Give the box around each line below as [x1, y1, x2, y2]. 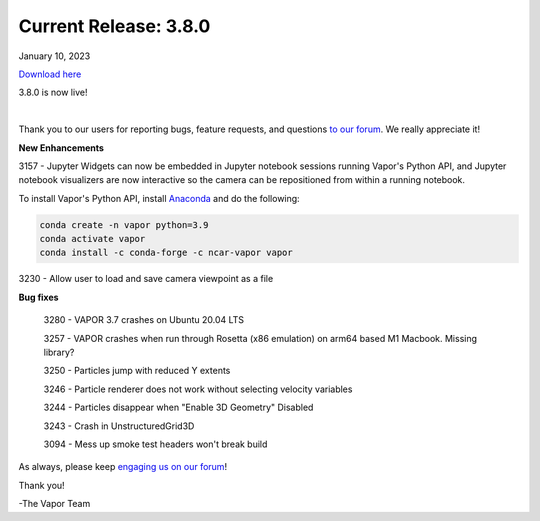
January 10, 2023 [18, 50, 91, 62]
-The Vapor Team [18, 498, 91, 510]
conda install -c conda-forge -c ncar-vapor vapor [39, 247, 294, 259]
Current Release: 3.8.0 [18, 15, 211, 37]
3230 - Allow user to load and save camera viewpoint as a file [18, 273, 274, 285]
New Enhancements [18, 141, 105, 154]
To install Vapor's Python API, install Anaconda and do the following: [18, 192, 300, 204]
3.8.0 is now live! [18, 86, 88, 99]
